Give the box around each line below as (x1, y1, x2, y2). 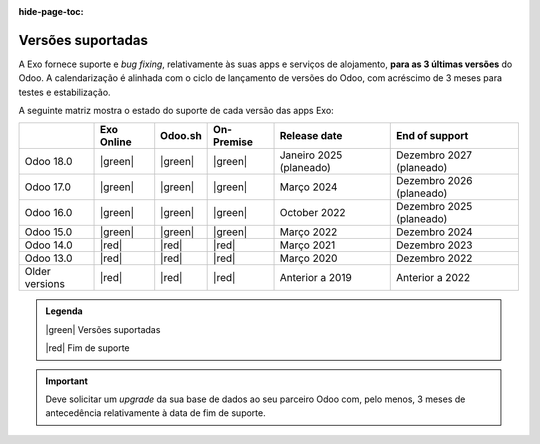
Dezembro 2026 (396, 174, 473, 188)
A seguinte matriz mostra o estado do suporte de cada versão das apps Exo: (18, 105, 334, 117)
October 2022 (279, 206, 346, 220)
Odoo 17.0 (24, 180, 72, 194)
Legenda (45, 305, 84, 317)
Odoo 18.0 (24, 155, 73, 169)
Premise (213, 135, 254, 149)
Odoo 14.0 (24, 238, 74, 252)
